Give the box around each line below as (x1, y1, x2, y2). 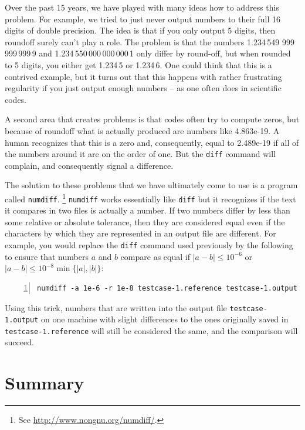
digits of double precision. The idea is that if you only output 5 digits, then (5, 24, 276, 36)
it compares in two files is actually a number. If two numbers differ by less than (5, 204, 290, 216)
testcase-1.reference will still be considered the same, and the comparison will (5, 324, 298, 336)
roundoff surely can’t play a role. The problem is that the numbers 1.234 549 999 (5, 35, 294, 48)
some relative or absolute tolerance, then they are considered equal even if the (5, 215, 285, 228)
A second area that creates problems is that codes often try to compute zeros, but (5, 113, 300, 125)
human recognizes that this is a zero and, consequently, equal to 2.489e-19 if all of (5, 136, 299, 148)
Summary (5, 371, 84, 395)
